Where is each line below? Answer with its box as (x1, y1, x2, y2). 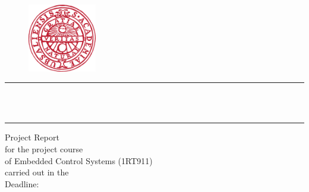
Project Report (5, 131, 59, 143)
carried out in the (5, 166, 69, 178)
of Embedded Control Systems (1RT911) (5, 154, 153, 167)
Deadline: (5, 177, 39, 190)
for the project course (5, 143, 83, 155)
